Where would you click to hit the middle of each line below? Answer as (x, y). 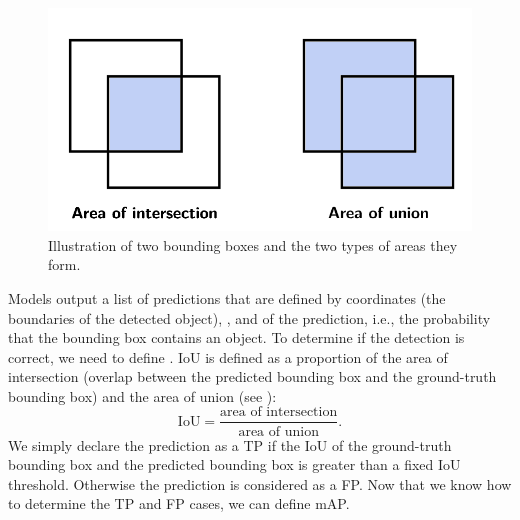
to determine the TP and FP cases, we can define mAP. (179, 503)
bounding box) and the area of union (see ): (142, 395)
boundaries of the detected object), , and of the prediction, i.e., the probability (249, 317)
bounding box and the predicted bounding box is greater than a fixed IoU (234, 464)
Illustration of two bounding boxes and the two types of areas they (253, 244)
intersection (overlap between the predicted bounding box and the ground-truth (252, 376)
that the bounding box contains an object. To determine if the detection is (236, 337)
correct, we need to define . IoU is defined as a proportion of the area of (228, 356)
